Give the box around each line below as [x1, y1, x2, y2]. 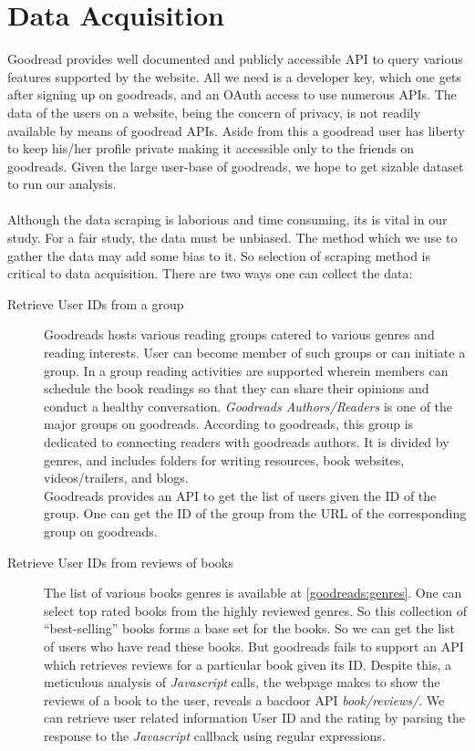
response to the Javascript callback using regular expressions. [44, 725, 386, 745]
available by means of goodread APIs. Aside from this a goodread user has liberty [7, 120, 465, 140]
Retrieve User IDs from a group [7, 294, 184, 313]
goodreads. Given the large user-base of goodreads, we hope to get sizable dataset [7, 156, 464, 175]
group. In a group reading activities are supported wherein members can [44, 360, 449, 380]
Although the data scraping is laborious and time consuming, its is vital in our [7, 210, 448, 229]
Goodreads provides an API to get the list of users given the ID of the [44, 485, 437, 505]
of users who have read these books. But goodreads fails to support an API [44, 636, 464, 655]
